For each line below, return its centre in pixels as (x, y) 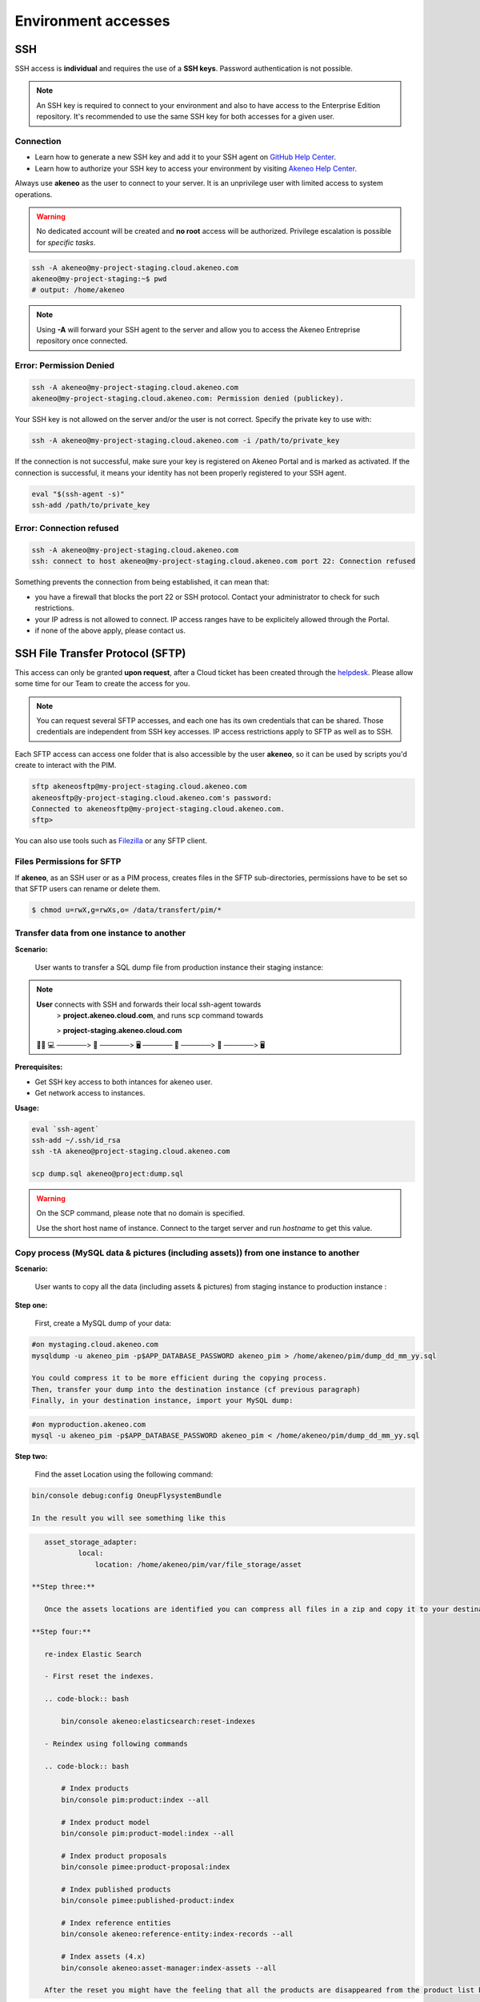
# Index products (95, 1789)
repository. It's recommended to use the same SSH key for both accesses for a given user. (186, 117)
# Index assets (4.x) (104, 1957)
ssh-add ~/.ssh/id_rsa (76, 1140)
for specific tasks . (66, 242)
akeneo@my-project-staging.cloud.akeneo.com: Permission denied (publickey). (188, 399)
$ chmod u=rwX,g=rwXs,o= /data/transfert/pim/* (126, 910)
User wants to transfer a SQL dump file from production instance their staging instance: (179, 967)
